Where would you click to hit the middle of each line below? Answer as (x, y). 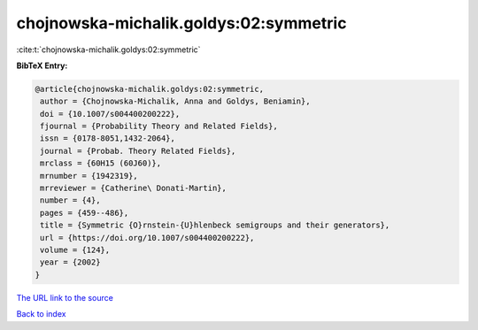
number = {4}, (70, 200)
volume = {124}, (75, 250)
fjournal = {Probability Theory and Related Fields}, (159, 127)
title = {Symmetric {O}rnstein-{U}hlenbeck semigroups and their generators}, (215, 225)
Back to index (41, 314)
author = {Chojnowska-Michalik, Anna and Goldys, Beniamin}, (175, 101)
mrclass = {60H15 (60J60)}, (101, 163)
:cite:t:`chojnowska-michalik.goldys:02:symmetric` (108, 50)
